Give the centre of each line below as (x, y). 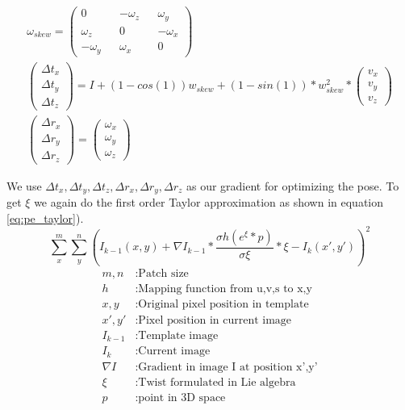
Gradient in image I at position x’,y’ (228, 367)
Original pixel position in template (223, 304)
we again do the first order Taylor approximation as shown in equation (209, 202)
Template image (178, 335)
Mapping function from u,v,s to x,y (225, 289)
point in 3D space (182, 397)
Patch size (163, 273)
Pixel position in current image (215, 320)
